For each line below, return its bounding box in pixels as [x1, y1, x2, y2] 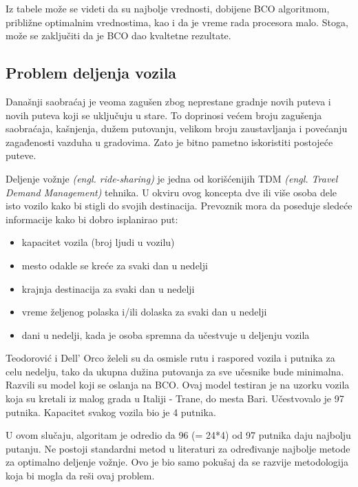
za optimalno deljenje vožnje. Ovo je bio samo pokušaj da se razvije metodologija [6, 455, 349, 469]
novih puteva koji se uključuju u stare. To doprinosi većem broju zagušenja [6, 107, 322, 122]
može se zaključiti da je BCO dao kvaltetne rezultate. [6, 28, 231, 43]
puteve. [6, 148, 36, 163]
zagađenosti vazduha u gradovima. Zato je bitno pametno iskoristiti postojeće [6, 134, 333, 149]
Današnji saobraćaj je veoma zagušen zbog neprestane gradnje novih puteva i [6, 94, 331, 108]
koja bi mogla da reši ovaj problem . [6, 468, 155, 483]
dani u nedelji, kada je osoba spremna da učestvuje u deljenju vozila [21, 327, 310, 342]
